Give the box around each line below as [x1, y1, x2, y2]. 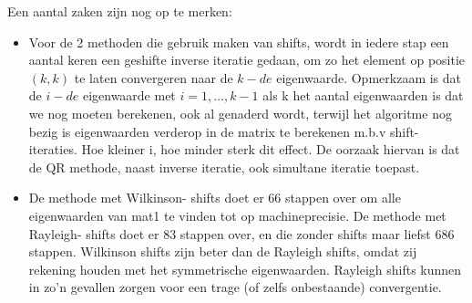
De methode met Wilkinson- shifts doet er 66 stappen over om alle [28, 188, 401, 207]
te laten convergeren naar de [74, 68, 233, 87]
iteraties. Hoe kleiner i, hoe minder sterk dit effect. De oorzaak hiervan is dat [28, 140, 460, 159]
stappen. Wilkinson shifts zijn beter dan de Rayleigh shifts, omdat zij [28, 242, 417, 261]
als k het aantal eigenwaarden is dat [262, 86, 464, 105]
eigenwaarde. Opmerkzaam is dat [276, 68, 462, 87]
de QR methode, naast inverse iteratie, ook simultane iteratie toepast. [28, 157, 420, 176]
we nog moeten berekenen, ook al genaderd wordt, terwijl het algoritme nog [28, 103, 452, 122]
